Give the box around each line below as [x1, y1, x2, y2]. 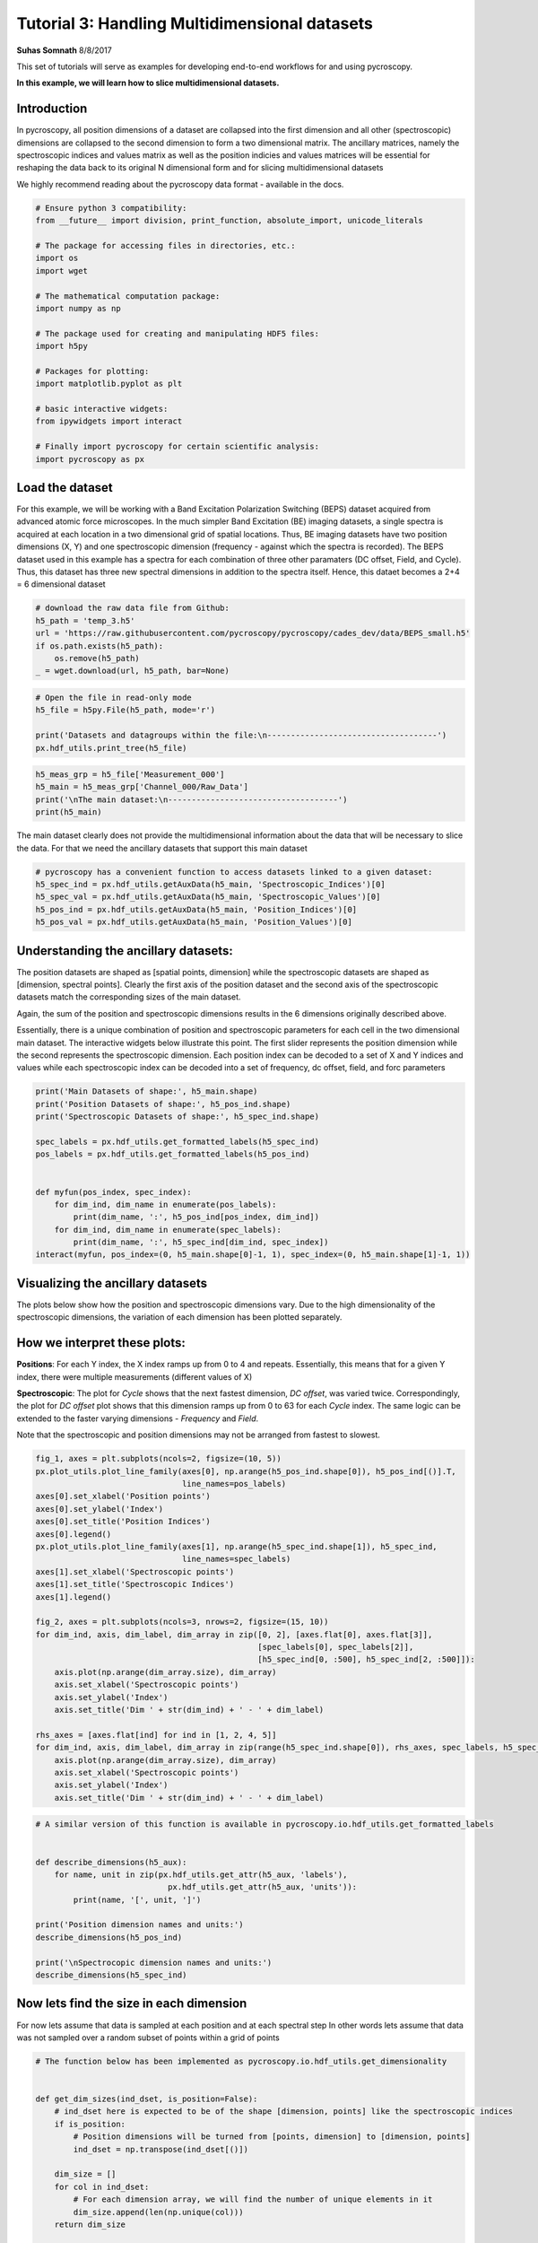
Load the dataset [16, 480, 114, 495]
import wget [35, 266, 89, 275]
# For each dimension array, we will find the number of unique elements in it [73, 2195, 433, 2204]
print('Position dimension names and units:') [35, 1920, 244, 1930]
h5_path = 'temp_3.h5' [35, 615, 135, 625]
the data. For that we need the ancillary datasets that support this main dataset [16, 842, 308, 853]
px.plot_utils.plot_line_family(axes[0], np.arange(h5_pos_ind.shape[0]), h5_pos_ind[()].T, [35, 1466, 456, 1476]
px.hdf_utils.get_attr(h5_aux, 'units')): [167, 1882, 358, 1892]
